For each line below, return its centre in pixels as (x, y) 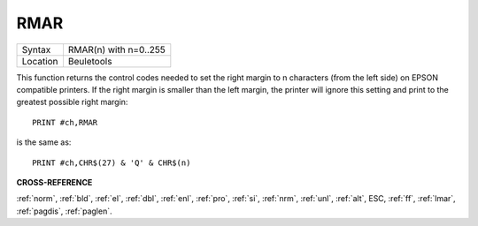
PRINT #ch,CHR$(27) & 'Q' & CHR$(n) (112, 162)
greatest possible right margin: (72, 102)
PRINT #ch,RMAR (65, 122)
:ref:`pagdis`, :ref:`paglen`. (64, 211)
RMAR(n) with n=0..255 (116, 49)
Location (40, 61)
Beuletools (90, 61)
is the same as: (44, 142)
